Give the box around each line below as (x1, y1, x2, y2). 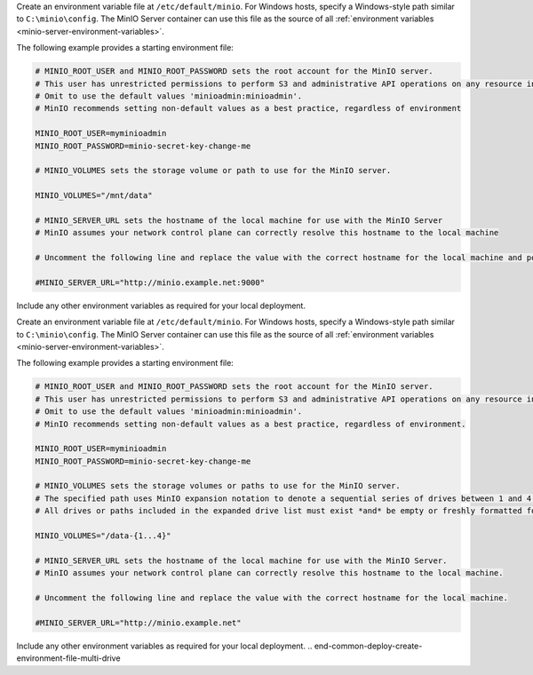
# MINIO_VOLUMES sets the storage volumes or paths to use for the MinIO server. (35, 480, 402, 491)
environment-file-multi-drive (16, 653, 121, 663)
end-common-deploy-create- (314, 640, 423, 651)
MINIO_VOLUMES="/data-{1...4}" (35, 531, 172, 541)
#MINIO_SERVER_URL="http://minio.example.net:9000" (35, 277, 266, 288)
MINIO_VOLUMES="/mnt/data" (35, 191, 153, 201)
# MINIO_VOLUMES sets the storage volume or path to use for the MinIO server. (35, 165, 392, 176)
